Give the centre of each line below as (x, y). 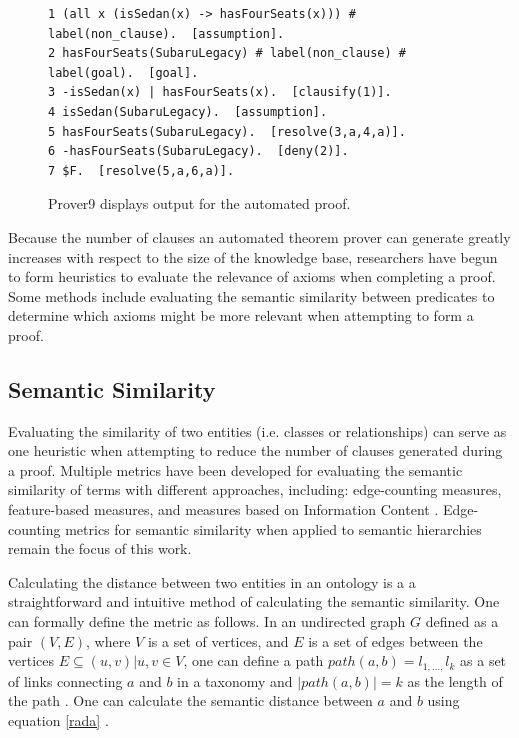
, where (108, 640)
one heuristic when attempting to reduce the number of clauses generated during (255, 450)
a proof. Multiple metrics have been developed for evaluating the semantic (235, 469)
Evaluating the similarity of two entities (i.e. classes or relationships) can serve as (257, 430)
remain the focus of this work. (100, 548)
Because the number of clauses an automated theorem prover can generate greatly (259, 236)
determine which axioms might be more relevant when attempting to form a (241, 315)
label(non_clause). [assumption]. (166, 33)
